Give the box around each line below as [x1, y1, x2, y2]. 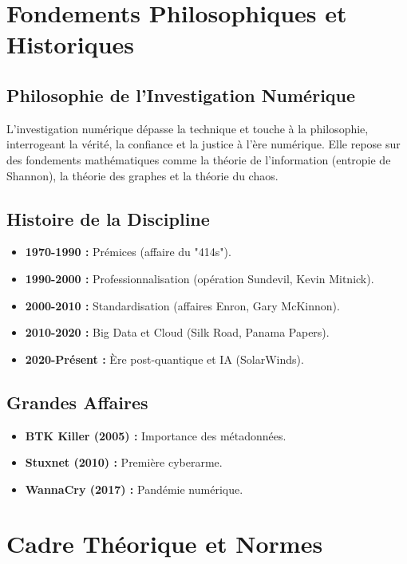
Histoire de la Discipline [6, 206, 210, 231]
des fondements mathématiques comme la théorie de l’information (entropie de [6, 151, 391, 168]
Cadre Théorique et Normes [6, 527, 323, 560]
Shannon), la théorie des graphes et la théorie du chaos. [6, 167, 279, 183]
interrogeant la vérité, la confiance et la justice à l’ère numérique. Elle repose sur [6, 136, 401, 152]
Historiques [6, 28, 135, 61]
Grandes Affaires [6, 389, 148, 414]
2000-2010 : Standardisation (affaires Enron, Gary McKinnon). [25, 297, 340, 314]
